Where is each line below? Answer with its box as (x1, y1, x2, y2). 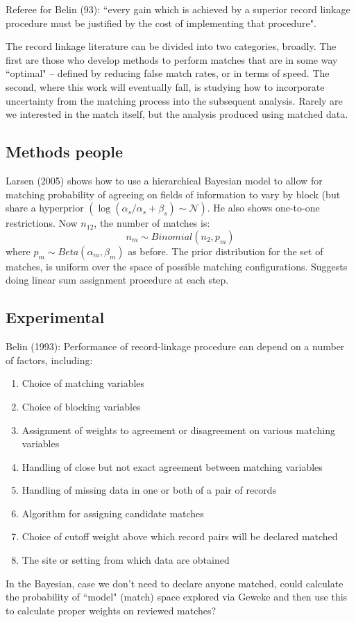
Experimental (6, 306, 105, 328)
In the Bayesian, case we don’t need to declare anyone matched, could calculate (6, 576, 344, 590)
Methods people (6, 141, 123, 162)
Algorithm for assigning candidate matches (22, 506, 204, 520)
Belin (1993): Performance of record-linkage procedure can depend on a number (6, 339, 345, 354)
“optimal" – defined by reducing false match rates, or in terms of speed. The (6, 66, 330, 80)
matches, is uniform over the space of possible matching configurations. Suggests (6, 259, 348, 273)
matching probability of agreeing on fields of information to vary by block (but (6, 187, 341, 201)
